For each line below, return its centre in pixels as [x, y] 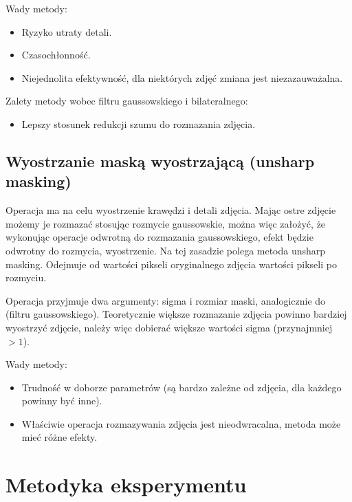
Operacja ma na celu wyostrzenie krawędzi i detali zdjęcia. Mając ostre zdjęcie [171, 210]
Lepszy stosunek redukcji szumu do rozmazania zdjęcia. [139, 123]
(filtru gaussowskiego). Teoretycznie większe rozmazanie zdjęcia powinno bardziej [176, 314]
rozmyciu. [26, 277]
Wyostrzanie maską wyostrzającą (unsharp [160, 161]
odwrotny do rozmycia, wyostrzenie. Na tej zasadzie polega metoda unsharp [166, 250]
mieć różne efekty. [59, 437]
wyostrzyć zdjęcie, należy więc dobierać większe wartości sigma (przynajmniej [169, 327]
